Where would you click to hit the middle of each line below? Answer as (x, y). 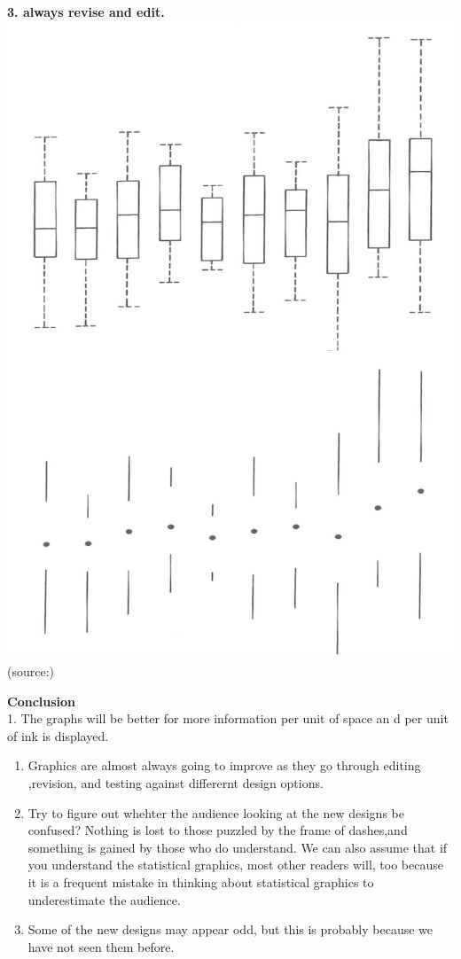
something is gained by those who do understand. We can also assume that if (238, 847)
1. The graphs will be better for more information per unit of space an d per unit (228, 718)
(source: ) (31, 671)
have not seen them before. (101, 946)
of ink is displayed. (58, 735)
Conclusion (42, 701)
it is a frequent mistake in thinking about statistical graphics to (201, 881)
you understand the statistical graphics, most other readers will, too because (235, 865)
